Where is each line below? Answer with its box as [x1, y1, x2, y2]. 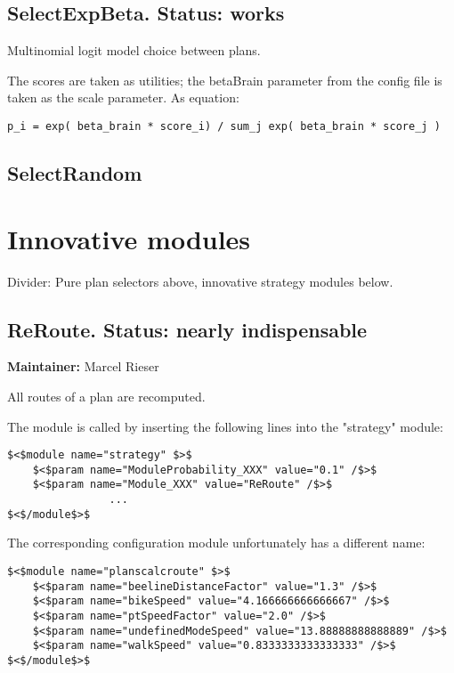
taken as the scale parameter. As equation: [7, 88, 239, 107]
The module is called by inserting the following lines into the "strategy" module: [7, 417, 443, 435]
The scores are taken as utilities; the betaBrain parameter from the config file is [7, 70, 442, 89]
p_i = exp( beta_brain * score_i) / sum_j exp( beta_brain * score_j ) [7, 119, 441, 133]
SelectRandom [7, 159, 142, 187]
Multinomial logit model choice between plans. [7, 41, 261, 60]
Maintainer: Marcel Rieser [7, 357, 159, 376]
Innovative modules [7, 220, 251, 256]
